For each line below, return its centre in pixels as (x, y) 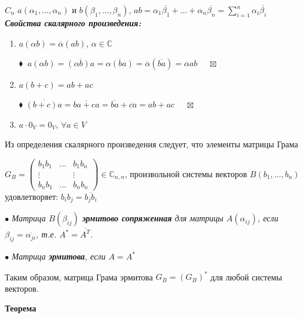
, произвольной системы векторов (186, 173)
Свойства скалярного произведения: (73, 23)
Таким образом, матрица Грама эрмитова (79, 277)
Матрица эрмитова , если (59, 256)
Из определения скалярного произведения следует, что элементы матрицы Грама (151, 144)
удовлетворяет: (32, 197)
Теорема (21, 308)
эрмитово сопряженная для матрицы (153, 218)
